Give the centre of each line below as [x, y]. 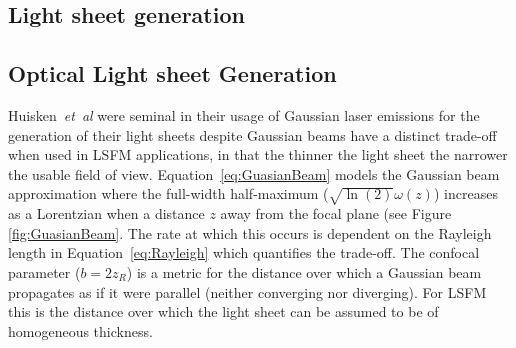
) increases [465, 193]
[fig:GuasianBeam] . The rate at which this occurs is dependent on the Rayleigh [250, 232]
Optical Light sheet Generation [172, 73]
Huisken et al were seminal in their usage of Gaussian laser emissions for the [244, 114]
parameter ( [44, 271]
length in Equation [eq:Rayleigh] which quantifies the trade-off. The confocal [244, 252]
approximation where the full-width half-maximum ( [168, 193]
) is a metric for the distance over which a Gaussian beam [304, 271]
